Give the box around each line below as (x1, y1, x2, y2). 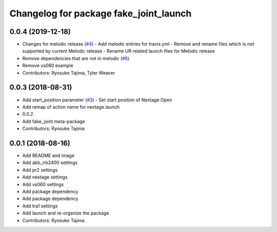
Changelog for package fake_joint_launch (9, 8, 192, 19)
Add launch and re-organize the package (22, 210, 110, 216)
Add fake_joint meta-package (22, 118, 86, 124)
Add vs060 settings (22, 181, 64, 187)
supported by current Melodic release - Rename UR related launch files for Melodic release (22, 48, 215, 54)
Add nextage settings (22, 174, 68, 180)
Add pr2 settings (22, 167, 58, 173)
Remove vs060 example (22, 62, 74, 69)
